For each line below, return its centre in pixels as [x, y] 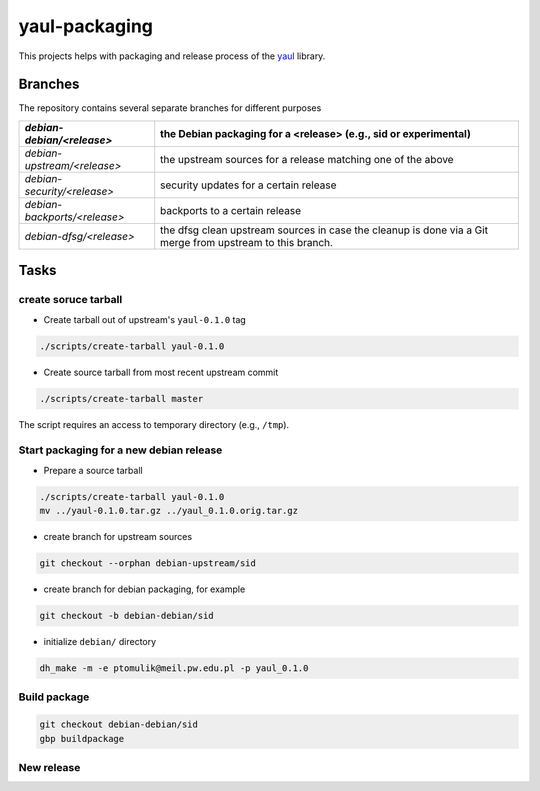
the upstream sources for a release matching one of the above [307, 159]
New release [49, 767]
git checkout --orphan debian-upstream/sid [148, 563]
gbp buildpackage [82, 738]
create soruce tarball [70, 300]
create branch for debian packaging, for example [144, 589]
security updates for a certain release [248, 185]
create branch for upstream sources [118, 537]
